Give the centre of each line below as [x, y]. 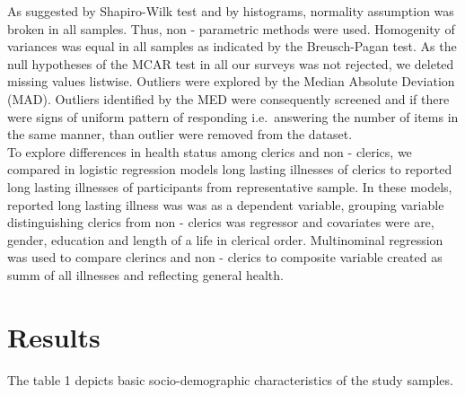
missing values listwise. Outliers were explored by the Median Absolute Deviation [231, 81]
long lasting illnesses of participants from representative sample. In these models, [230, 186]
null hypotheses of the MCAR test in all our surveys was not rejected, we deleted [231, 63]
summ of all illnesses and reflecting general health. [145, 274]
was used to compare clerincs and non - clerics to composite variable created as [225, 257]
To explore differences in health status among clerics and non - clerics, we [210, 151]
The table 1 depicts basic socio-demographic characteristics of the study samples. [230, 379]
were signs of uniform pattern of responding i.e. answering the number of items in [233, 116]
